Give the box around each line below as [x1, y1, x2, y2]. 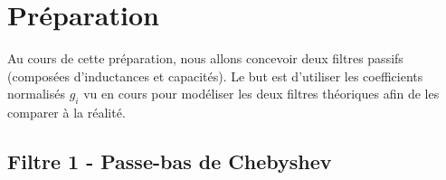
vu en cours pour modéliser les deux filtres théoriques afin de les [83, 84, 440, 103]
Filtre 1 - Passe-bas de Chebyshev [7, 147, 332, 175]
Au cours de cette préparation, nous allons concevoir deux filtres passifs [7, 49, 403, 68]
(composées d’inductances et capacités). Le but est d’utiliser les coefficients [7, 66, 423, 85]
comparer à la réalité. [7, 103, 126, 122]
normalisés [7, 84, 65, 103]
